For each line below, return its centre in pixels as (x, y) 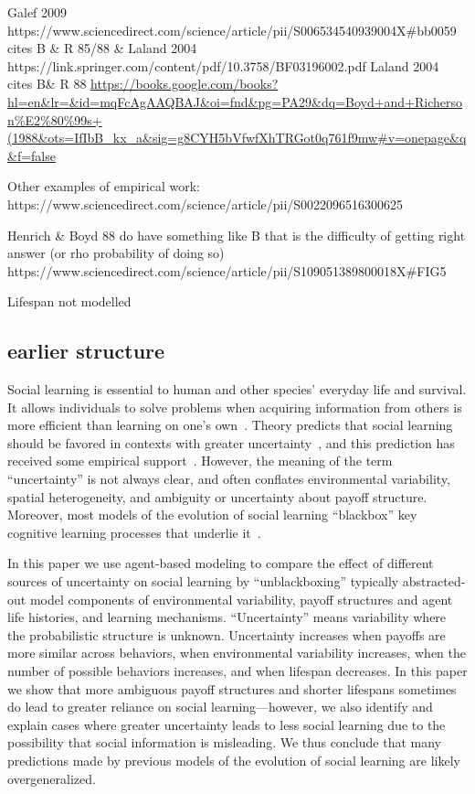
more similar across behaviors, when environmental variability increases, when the (237, 653)
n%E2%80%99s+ (55, 119)
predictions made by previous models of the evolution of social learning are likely (234, 760)
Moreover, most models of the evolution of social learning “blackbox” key (212, 515)
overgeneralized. (52, 778)
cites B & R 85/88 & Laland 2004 (102, 48)
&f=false (32, 155)
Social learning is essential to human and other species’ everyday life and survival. (237, 389)
